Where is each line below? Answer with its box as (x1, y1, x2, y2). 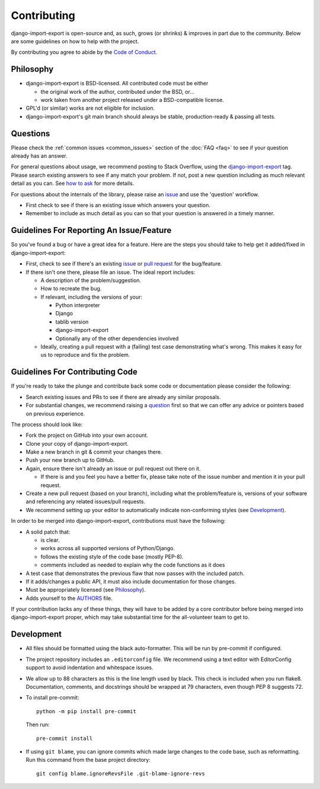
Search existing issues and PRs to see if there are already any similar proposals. (25, 393, 221, 400)
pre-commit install (36, 735, 93, 742)
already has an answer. (11, 152, 68, 159)
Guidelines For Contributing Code (11, 367, 137, 377)
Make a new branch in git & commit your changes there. (25, 448, 162, 456)
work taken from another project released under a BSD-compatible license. (40, 97, 225, 104)
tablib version (55, 318, 89, 325)
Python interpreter (55, 302, 100, 309)
